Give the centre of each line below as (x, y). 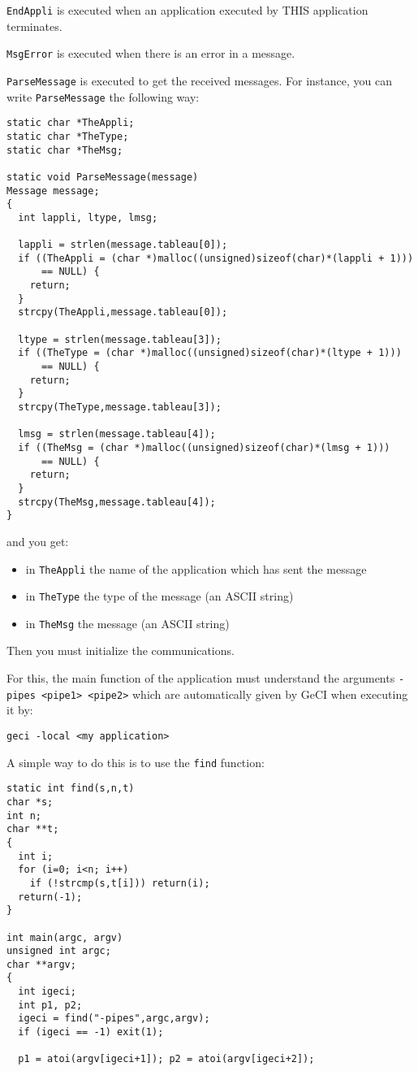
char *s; (30, 802)
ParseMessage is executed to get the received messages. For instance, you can (199, 80)
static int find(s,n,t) (71, 789)
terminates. (34, 26)
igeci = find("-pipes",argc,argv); (114, 1019)
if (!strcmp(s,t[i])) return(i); (120, 883)
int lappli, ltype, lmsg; (88, 217)
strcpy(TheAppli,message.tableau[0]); (123, 312)
